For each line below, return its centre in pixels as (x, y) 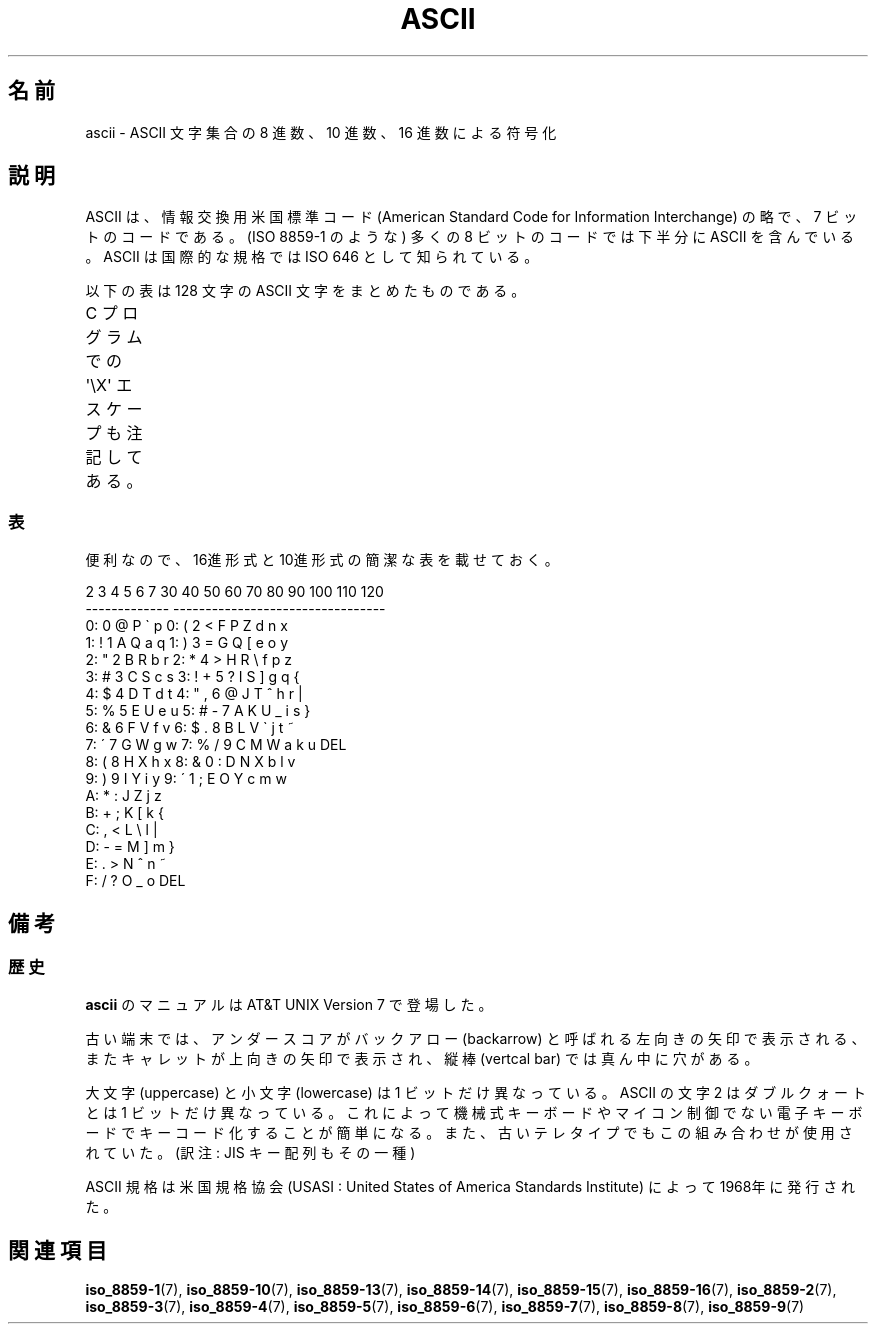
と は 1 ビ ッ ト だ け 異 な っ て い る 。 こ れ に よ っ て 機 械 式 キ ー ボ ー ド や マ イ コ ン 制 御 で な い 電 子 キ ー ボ (474, 1113)
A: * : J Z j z (123, 796)
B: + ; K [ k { (124, 813)
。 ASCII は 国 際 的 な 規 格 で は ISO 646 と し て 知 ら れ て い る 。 (312, 257)
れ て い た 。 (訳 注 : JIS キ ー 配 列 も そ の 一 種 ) (250, 1153)
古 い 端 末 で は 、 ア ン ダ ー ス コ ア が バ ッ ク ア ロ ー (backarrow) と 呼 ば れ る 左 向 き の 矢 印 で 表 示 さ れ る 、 (475, 1039)
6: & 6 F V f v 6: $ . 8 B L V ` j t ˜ (190, 728)
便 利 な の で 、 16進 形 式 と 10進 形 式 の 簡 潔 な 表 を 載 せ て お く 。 (322, 560)
